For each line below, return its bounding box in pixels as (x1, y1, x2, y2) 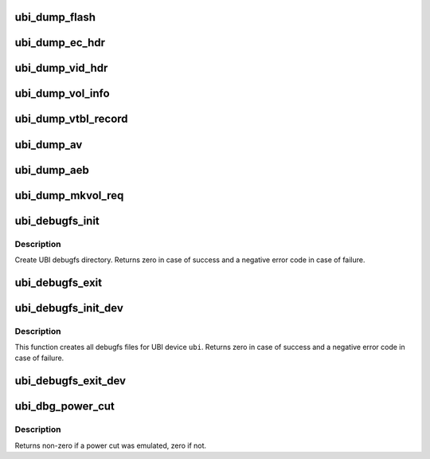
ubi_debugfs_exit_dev (14, 375, 127, 388)
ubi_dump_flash (14, 10, 96, 24)
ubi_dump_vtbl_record (14, 112, 128, 126)
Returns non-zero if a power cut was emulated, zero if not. (14, 441, 207, 450)
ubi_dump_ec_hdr (14, 36, 106, 49)
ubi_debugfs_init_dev (14, 301, 123, 315)
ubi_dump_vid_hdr (14, 61, 108, 75)
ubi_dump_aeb (14, 163, 89, 177)
